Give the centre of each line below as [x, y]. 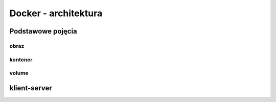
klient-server [31, 88]
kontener [21, 59]
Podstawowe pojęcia [43, 31]
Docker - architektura [56, 13]
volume [19, 73]
